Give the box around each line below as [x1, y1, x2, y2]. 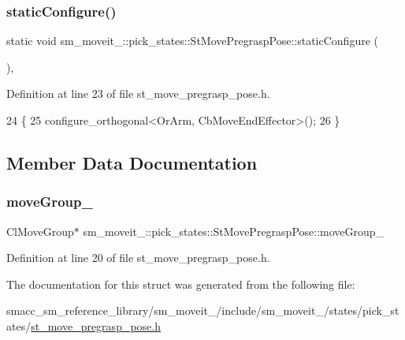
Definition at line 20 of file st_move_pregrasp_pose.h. [6, 249, 270, 266]
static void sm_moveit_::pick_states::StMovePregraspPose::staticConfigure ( [6, 32, 378, 49]
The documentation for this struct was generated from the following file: [6, 275, 355, 292]
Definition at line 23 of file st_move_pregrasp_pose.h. [6, 85, 270, 102]
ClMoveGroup [6, 222, 74, 239]
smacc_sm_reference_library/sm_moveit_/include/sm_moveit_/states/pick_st [6, 302, 399, 319]
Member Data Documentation [6, 150, 258, 174]
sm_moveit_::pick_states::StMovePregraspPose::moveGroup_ [83, 222, 385, 239]
